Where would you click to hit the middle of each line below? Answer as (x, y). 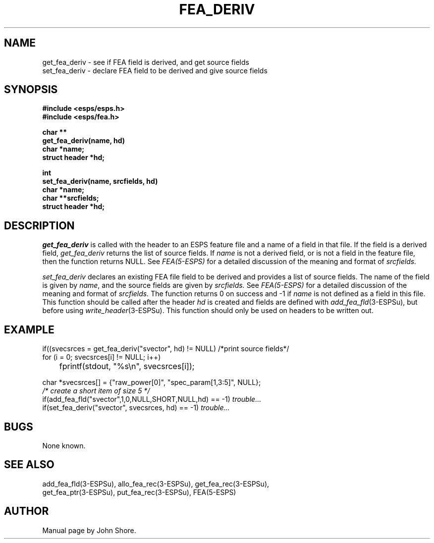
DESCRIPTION (39, 225)
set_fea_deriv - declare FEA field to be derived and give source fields (155, 70)
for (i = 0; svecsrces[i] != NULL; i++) (102, 357)
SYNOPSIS (31, 90)
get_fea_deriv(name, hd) (84, 141)
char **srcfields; (71, 198)
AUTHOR (27, 511)
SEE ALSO (29, 465)
